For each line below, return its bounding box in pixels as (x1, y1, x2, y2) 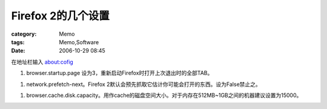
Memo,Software (59, 38, 99, 45)
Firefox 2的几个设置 (11, 9, 110, 22)
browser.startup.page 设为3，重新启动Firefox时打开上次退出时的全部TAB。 (26, 70, 213, 77)
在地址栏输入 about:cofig (11, 58, 74, 65)
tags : (11, 38, 25, 45)
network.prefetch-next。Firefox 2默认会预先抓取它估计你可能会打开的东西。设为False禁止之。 (26, 81, 262, 88)
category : (11, 30, 37, 38)
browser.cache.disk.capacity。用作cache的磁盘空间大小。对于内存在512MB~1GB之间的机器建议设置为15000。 (26, 91, 302, 99)
